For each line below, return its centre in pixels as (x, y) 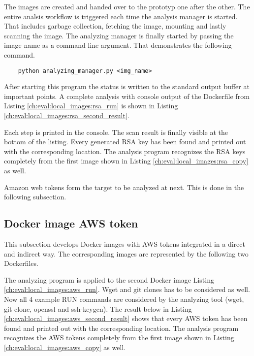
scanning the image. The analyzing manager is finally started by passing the (119, 35)
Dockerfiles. (21, 263)
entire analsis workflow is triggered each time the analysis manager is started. (121, 16)
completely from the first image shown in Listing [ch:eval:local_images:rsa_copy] (126, 161)
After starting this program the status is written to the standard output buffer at (127, 86)
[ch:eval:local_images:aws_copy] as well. (65, 347)
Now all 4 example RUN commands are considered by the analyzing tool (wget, (124, 299)
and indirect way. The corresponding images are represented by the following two (126, 253)
